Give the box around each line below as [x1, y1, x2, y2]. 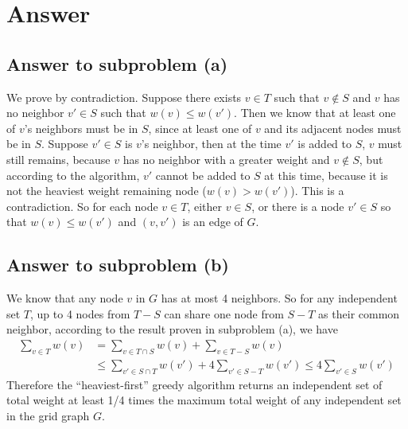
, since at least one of [148, 119, 252, 136]
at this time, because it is [264, 166, 388, 183]
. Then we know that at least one [234, 104, 396, 121]
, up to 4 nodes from [30, 305, 130, 322]
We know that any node [6, 290, 123, 306]
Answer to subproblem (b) [6, 252, 229, 277]
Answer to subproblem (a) [6, 51, 228, 76]
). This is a [290, 182, 344, 199]
